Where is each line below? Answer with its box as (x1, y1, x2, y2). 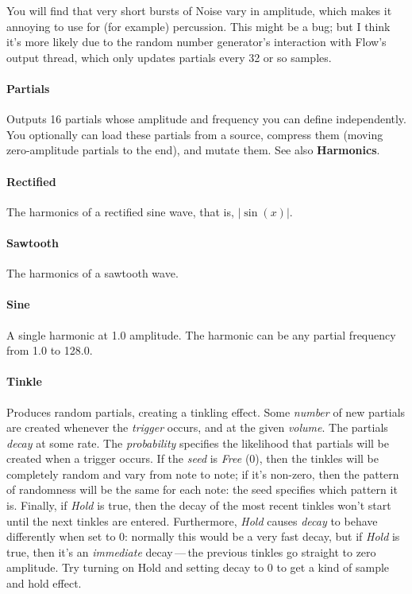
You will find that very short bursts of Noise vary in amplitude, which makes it (6, 2, 392, 18)
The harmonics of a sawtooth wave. (6, 265, 179, 281)
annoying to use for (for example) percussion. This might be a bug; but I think (6, 17, 391, 34)
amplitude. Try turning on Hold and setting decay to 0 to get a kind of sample (6, 559, 390, 576)
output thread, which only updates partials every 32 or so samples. (6, 49, 332, 65)
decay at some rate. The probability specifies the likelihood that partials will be (6, 434, 389, 451)
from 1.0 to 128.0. (6, 342, 93, 359)
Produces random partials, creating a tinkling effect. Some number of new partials (6, 403, 406, 420)
